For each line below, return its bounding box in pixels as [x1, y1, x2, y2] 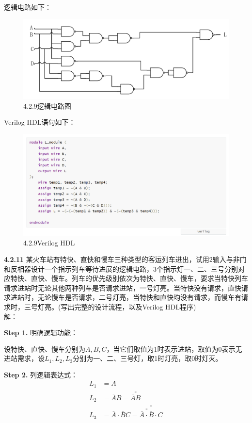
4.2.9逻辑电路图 [23, 100, 71, 111]
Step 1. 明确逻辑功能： [4, 327, 78, 338]
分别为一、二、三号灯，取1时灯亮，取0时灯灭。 [73, 353, 222, 363]
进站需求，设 [4, 353, 45, 363]
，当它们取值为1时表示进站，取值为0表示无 [106, 343, 242, 354]
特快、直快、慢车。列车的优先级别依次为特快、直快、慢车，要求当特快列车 [10, 273, 248, 283]
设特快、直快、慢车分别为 [4, 343, 85, 354]
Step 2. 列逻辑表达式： [4, 369, 78, 379]
